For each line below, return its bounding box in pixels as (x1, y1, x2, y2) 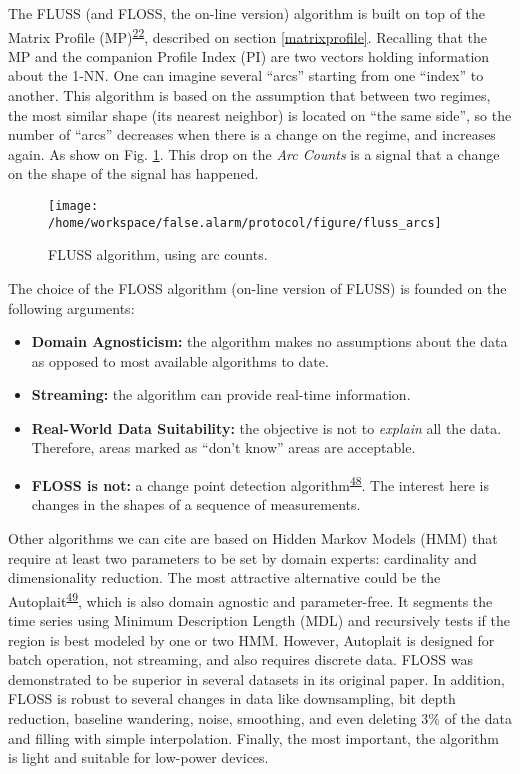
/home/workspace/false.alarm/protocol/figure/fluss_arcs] (48, 215, 442, 230)
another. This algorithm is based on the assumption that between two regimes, (8, 85, 491, 106)
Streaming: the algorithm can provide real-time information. (31, 384, 411, 405)
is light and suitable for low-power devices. (8, 747, 269, 768)
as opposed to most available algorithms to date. (31, 350, 329, 371)
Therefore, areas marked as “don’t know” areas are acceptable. (31, 437, 416, 458)
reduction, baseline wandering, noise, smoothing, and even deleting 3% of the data (8, 707, 512, 728)
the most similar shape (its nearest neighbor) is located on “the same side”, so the (8, 104, 512, 125)
